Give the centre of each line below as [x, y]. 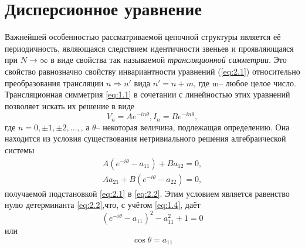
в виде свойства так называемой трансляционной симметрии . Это [169, 60]
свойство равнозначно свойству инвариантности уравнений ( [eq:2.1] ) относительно [152, 71]
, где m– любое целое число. [245, 83]
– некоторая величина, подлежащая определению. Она [193, 127]
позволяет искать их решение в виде [70, 105]
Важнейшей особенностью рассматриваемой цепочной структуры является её [143, 37]
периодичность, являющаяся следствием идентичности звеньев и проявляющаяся [149, 48]
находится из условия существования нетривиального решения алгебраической [145, 138]
